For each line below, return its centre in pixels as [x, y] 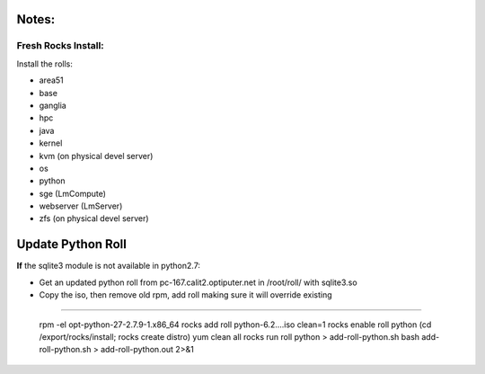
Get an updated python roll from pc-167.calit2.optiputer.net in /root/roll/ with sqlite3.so [198, 282]
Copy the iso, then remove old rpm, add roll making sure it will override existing [185, 295]
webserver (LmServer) [81, 206]
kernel [51, 143]
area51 [52, 80]
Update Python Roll [72, 244]
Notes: [36, 19]
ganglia [53, 105]
